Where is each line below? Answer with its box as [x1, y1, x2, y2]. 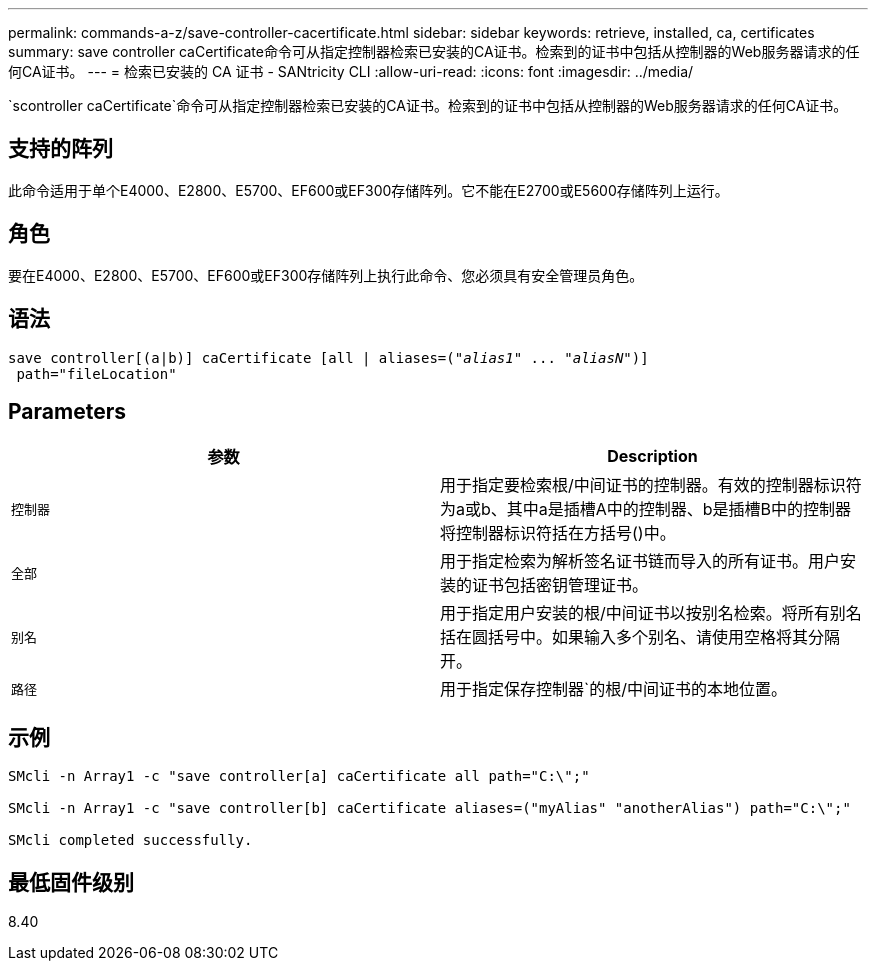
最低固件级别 [8, 869, 134, 895]
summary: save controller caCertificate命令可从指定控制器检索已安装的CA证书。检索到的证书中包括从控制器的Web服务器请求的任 [8, 43, 860, 60]
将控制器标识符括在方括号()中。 [440, 523, 676, 544]
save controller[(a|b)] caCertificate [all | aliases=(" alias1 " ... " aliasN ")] [8, 349, 649, 366]
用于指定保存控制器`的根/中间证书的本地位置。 [440, 679, 787, 700]
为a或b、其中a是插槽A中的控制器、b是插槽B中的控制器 [440, 499, 852, 520]
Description [607, 446, 698, 467]
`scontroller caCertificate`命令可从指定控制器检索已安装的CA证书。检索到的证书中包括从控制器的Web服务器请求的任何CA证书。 [8, 97, 848, 114]
